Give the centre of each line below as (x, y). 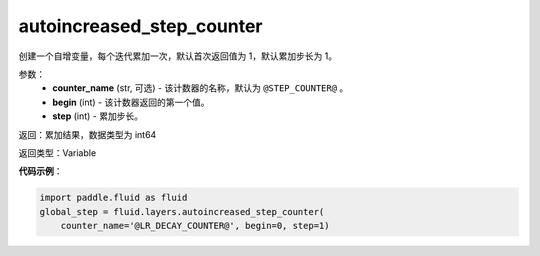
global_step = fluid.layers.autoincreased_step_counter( (182, 211)
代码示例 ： (40, 171)
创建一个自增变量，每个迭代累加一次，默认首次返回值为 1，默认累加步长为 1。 (178, 56)
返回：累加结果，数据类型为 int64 (87, 134)
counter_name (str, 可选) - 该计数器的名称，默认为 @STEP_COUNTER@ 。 (200, 88)
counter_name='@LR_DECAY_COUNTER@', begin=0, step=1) (195, 226)
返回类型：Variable (57, 152)
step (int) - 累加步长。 (98, 116)
